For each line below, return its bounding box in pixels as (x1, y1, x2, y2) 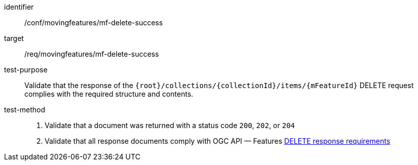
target (4, 34, 24, 43)
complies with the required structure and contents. (24, 90, 193, 98)
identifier (4, 3, 34, 11)
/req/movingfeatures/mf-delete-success (24, 50, 159, 58)
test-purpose (4, 65, 48, 74)
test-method (4, 105, 45, 114)
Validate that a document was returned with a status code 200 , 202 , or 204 (45, 121, 295, 130)
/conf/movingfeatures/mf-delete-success (24, 18, 163, 27)
